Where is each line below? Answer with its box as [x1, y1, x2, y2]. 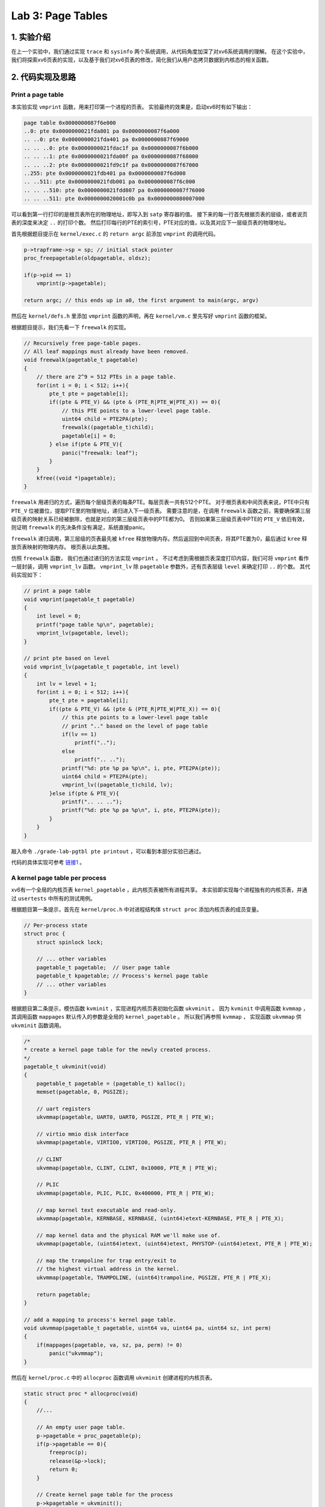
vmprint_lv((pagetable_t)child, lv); [61, 781, 173, 788]
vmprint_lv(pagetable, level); [36, 630, 129, 637]
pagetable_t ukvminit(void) [23, 1063, 107, 1070]
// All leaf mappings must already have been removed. [23, 348, 189, 355]
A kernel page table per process [11, 873, 107, 882]
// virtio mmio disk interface [36, 1131, 129, 1137]
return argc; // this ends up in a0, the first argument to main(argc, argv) [23, 297, 259, 304]
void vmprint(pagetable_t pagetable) [23, 596, 135, 603]
